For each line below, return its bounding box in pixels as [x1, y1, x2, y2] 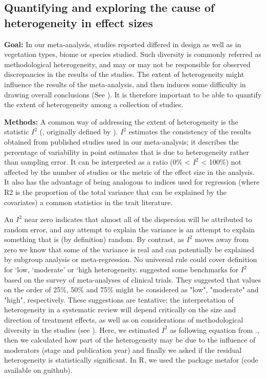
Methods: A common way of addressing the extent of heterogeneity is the [4, 116, 238, 127]
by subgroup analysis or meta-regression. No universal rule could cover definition [4, 254, 257, 265]
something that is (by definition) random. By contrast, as [4, 234, 184, 245]
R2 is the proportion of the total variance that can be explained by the [4, 186, 227, 197]
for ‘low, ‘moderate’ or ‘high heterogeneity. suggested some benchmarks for [4, 264, 238, 275]
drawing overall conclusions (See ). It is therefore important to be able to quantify [4, 89, 262, 99]
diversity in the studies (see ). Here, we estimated [4, 324, 159, 335]
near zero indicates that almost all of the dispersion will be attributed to [24, 214, 252, 225]
